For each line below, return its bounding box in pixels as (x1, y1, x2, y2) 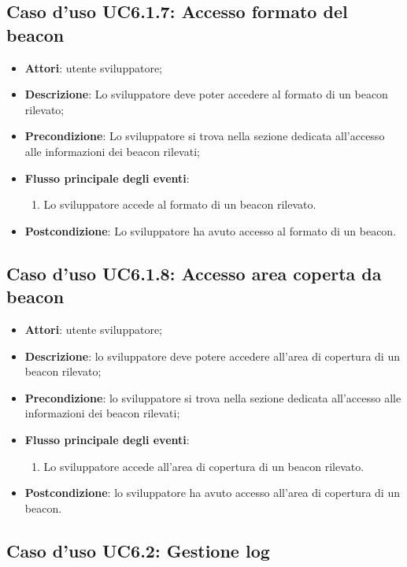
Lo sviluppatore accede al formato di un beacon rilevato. (43, 196, 316, 213)
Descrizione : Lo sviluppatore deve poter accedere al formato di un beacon (24, 86, 388, 102)
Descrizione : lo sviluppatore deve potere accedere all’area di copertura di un (24, 347, 400, 364)
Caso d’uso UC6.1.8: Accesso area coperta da (6, 261, 382, 285)
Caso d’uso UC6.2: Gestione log (6, 538, 270, 562)
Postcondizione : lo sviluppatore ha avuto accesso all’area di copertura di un (24, 484, 400, 501)
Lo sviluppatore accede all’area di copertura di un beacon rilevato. (43, 458, 364, 474)
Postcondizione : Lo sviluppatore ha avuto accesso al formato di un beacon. (24, 222, 397, 239)
